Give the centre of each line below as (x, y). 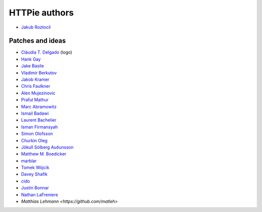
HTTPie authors (41, 13)
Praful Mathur (35, 100)
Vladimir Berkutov (39, 73)
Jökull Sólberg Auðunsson (47, 147)
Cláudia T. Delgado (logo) (47, 52)
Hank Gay (31, 59)
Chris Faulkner (36, 86)
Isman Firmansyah (40, 127)
